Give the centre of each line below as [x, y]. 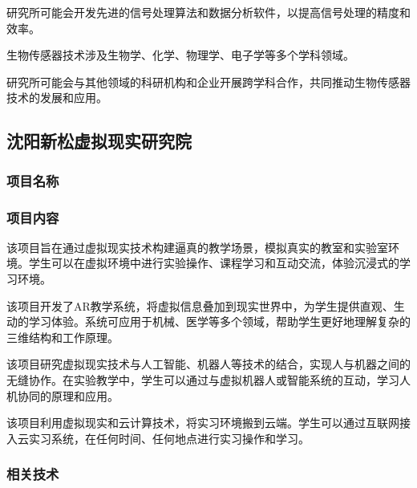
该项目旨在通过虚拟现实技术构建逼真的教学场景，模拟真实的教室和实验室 [197, 247]
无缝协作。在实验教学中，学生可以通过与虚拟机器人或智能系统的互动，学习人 [208, 379]
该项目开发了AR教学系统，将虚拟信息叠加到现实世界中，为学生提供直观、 [200, 305]
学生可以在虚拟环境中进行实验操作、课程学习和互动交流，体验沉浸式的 [214, 263]
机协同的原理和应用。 [63, 395]
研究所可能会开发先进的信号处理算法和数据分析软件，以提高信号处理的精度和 [208, 12]
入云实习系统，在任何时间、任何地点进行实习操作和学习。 [158, 438]
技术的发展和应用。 [57, 98]
